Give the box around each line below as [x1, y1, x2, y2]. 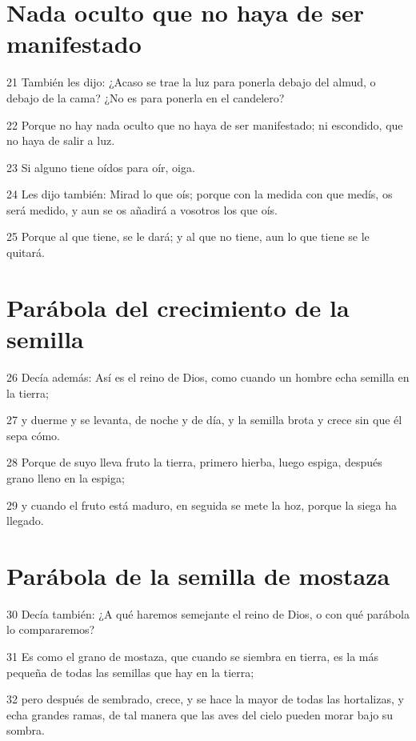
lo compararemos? [6, 621, 95, 638]
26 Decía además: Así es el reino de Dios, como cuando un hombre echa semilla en [6, 368, 410, 385]
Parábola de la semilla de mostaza [6, 559, 390, 591]
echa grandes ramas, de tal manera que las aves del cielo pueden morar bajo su [6, 706, 394, 723]
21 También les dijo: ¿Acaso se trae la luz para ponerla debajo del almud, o [6, 74, 376, 90]
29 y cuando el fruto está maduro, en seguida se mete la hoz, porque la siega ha [6, 496, 398, 513]
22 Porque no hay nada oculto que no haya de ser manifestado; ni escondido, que [6, 116, 403, 133]
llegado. [6, 512, 44, 529]
